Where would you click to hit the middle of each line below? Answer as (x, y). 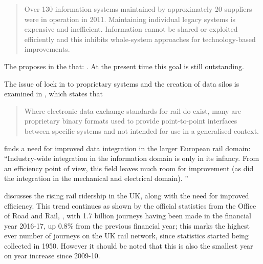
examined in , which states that (54, 94)
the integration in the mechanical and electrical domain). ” (96, 178)
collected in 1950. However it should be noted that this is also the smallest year (129, 245)
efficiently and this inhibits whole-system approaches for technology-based (140, 39)
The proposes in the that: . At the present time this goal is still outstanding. (124, 66)
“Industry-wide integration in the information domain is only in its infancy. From (132, 158)
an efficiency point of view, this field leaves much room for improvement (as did (129, 168)
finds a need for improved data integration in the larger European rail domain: (127, 148)
